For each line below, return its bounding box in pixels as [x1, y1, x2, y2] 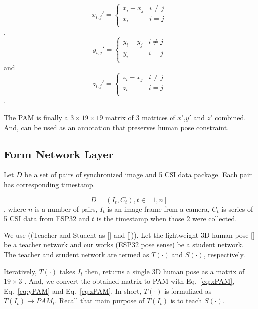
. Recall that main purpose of [55, 295, 145, 306]
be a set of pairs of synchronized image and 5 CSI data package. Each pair [24, 169, 252, 180]
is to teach [170, 295, 202, 306]
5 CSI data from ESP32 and [4, 213, 90, 224]
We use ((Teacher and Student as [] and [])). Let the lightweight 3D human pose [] [4, 230, 255, 240]
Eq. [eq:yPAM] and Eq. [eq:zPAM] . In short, [4, 285, 142, 296]
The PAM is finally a [4, 112, 68, 122]
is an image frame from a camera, [107, 203, 210, 214]
